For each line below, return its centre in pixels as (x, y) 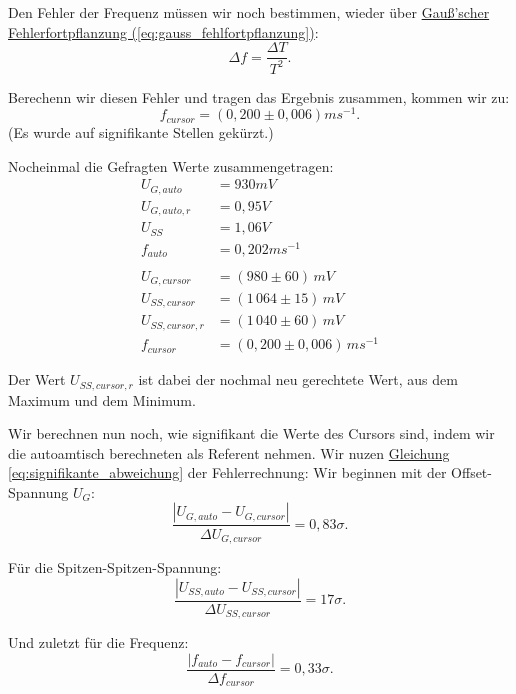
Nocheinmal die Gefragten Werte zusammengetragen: (171, 165)
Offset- (471, 472)
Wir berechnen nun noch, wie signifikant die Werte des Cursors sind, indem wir (251, 433)
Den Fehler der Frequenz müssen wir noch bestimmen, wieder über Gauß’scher (249, 12)
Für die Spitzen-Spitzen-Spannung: (115, 566)
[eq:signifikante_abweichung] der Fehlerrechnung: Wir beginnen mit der (227, 472)
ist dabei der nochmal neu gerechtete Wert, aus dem (298, 379)
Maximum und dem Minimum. (102, 399)
